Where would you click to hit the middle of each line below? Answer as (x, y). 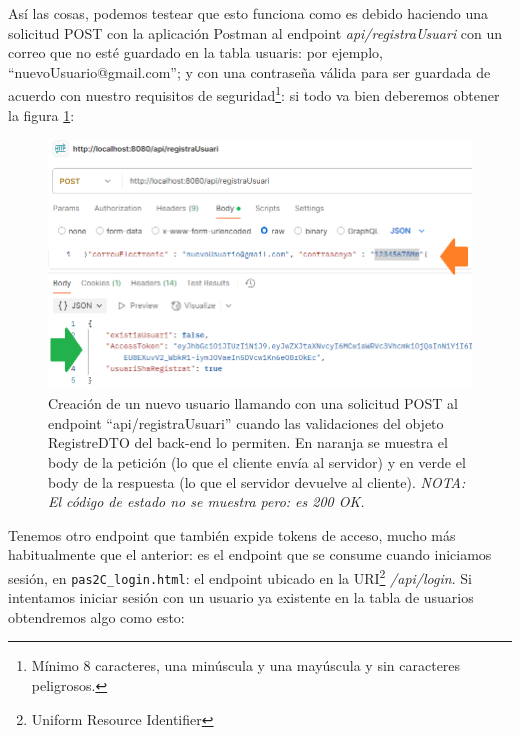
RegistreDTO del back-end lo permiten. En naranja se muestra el (248, 442)
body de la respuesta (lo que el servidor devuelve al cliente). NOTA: (257, 481)
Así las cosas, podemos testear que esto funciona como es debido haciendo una (248, 13)
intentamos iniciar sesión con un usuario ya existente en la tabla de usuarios (241, 597)
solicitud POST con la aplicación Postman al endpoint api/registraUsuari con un (255, 32)
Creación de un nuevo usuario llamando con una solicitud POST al (253, 403)
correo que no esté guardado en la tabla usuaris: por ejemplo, (195, 52)
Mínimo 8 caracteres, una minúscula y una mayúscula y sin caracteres (246, 665)
